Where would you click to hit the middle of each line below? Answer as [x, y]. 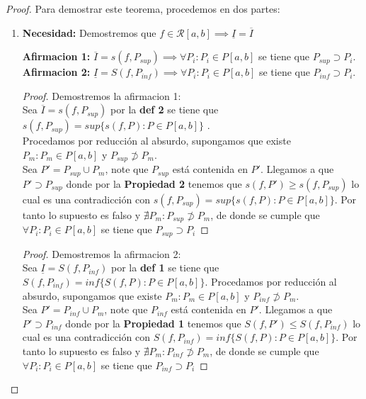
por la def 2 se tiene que [165, 109]
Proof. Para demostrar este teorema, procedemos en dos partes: [143, 9]
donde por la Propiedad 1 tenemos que [153, 323]
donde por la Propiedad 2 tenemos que [154, 183]
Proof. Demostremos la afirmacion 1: [102, 95]
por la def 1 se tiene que [165, 268]
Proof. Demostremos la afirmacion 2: [102, 253]
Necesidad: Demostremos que [89, 32]
